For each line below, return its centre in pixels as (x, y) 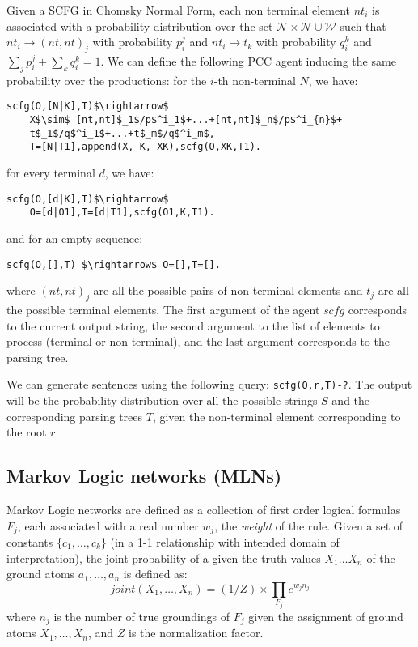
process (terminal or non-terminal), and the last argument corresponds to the (198, 341)
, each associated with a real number (108, 525)
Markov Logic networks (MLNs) (144, 476)
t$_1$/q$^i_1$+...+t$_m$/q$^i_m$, (122, 133)
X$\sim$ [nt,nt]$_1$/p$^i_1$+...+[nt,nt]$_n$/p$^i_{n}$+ (186, 120)
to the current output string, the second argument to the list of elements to (193, 325)
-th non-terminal (255, 80)
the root (27, 432)
